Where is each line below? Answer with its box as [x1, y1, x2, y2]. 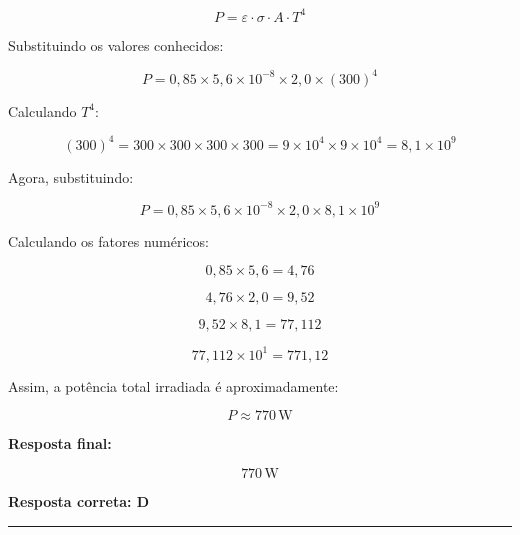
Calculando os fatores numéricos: [8, 230, 209, 251]
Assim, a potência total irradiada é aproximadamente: [8, 375, 339, 396]
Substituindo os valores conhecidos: [8, 34, 224, 55]
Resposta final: [8, 433, 112, 454]
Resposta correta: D [8, 491, 150, 512]
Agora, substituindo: [8, 166, 134, 187]
